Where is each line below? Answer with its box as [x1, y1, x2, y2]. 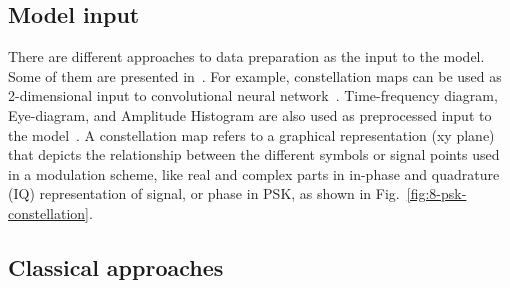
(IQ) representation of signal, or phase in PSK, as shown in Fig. [8, 183, 400, 204]
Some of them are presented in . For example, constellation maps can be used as [8, 65, 502, 86]
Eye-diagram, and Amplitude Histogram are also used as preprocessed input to [8, 104, 492, 125]
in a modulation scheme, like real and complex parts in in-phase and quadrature [8, 163, 500, 184]
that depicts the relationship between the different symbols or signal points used [8, 144, 500, 165]
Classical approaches [8, 251, 224, 282]
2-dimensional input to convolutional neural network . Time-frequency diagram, [8, 85, 498, 106]
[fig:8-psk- [406, 183, 467, 204]
